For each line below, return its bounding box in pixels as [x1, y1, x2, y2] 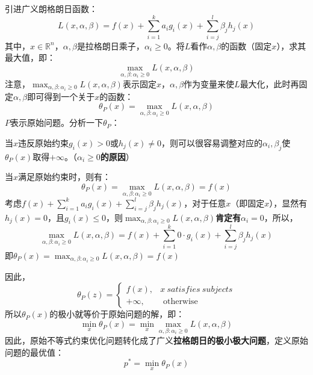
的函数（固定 [221, 39, 272, 52]
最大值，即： [5, 51, 55, 64]
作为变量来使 [184, 77, 235, 90]
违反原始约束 [18, 136, 69, 149]
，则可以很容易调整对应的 [161, 136, 263, 149]
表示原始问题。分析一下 [10, 116, 103, 129]
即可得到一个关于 [27, 90, 95, 102]
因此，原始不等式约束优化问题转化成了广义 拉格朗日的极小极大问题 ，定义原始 [5, 333, 308, 346]
